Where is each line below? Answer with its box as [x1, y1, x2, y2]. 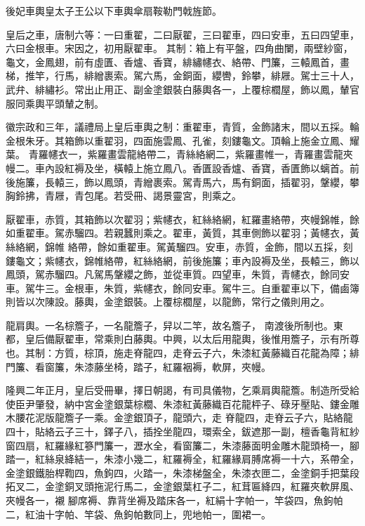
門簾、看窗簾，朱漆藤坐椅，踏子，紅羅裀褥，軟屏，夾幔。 [6, 359, 271, 374]
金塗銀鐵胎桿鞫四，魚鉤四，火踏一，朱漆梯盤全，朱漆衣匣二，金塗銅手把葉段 [6, 465, 359, 480]
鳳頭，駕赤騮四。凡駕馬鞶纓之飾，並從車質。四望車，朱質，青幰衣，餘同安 [6, 267, 350, 282]
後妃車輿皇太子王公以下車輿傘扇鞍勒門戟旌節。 [6, 4, 222, 18]
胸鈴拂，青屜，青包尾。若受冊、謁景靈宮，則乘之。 [6, 188, 241, 203]
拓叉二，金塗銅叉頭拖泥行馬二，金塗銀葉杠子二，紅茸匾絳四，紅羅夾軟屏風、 [6, 479, 359, 494]
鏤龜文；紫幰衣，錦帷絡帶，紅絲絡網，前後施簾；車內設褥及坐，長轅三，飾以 [6, 253, 359, 268]
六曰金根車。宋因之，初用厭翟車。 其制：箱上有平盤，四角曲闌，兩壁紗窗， [6, 41, 353, 55]
